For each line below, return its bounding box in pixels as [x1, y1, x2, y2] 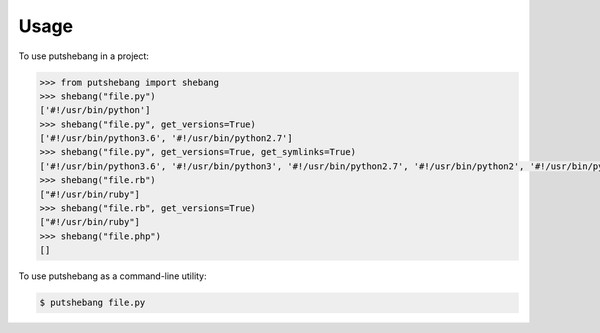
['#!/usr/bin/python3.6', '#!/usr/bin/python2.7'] [39, 133, 294, 144]
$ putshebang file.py [39, 297, 146, 309]
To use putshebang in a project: [18, 50, 150, 62]
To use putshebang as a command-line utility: [18, 270, 207, 282]
